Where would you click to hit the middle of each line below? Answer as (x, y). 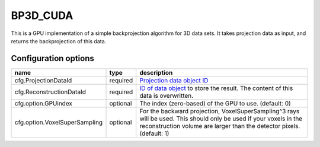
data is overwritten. (167, 95)
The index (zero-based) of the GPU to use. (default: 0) (215, 103)
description (156, 72)
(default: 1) (154, 133)
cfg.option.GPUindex (44, 103)
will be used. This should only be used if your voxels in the (221, 119)
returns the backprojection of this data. (59, 41)
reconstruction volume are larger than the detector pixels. (220, 126)
